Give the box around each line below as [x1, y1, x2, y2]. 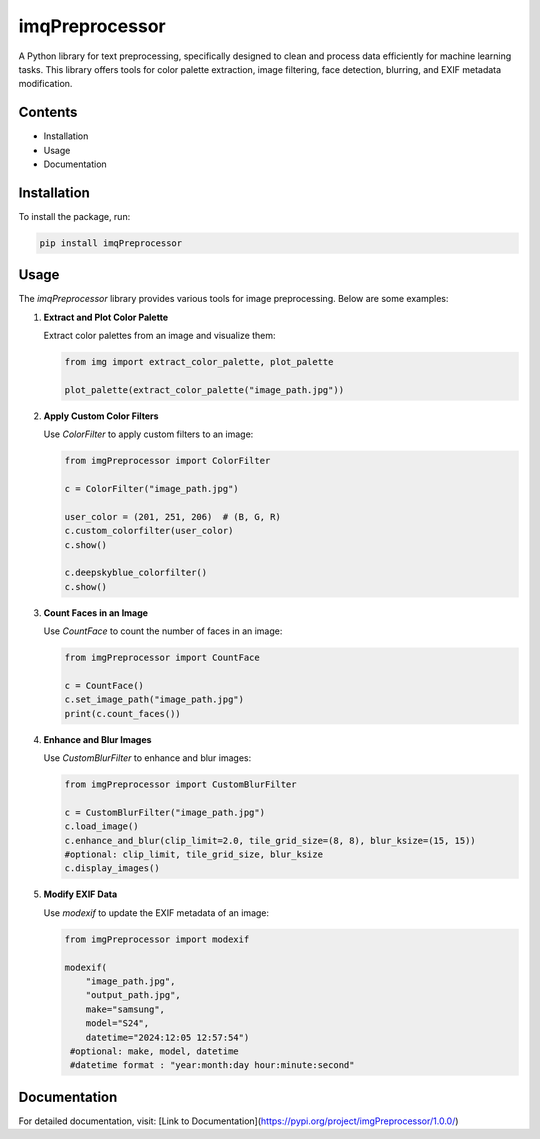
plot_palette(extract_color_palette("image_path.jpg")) [64, 384, 345, 395]
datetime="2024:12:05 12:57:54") [85, 1031, 250, 1043]
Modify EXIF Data [43, 888, 118, 900]
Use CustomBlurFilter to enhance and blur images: [43, 752, 252, 764]
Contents [18, 104, 78, 121]
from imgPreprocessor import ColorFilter [64, 455, 271, 467]
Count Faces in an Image [43, 606, 149, 619]
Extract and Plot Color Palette [43, 311, 169, 323]
